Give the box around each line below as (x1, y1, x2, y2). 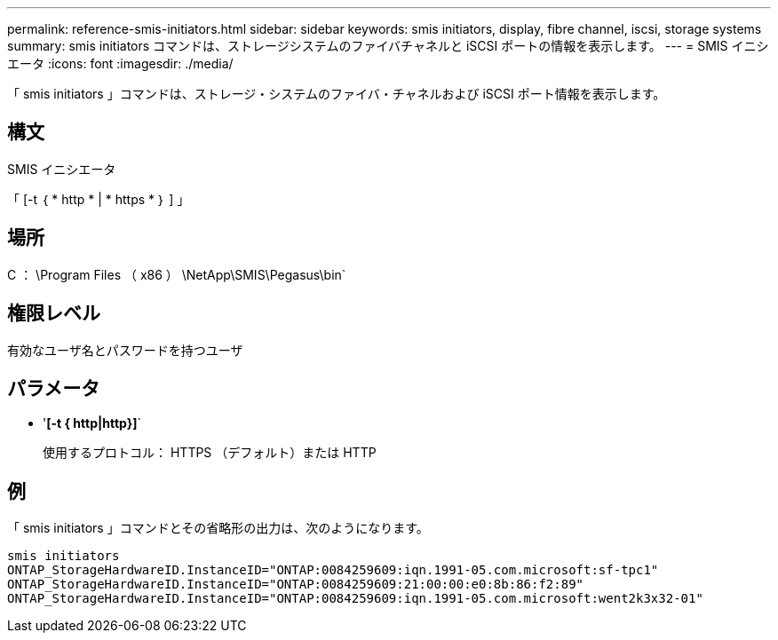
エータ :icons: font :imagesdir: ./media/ (7, 56, 234, 71)
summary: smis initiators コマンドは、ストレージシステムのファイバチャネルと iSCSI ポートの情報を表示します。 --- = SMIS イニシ (7, 38, 769, 53)
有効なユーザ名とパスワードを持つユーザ (7, 342, 243, 358)
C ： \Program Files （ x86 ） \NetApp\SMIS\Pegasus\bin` (7, 266, 346, 282)
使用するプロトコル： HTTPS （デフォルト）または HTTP (43, 445, 377, 461)
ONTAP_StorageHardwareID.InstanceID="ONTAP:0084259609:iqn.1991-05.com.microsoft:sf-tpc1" (7, 563, 659, 578)
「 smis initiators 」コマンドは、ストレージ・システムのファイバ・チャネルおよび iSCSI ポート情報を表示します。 (7, 86, 666, 101)
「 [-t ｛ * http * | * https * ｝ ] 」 (7, 191, 190, 207)
